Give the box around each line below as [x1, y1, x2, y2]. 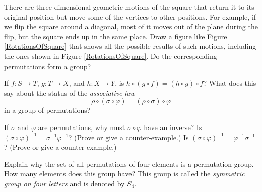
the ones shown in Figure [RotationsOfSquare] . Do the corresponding [4, 50, 217, 61]
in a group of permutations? [4, 105, 91, 115]
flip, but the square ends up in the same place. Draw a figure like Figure [4, 31, 227, 41]
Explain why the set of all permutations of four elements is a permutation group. [4, 158, 254, 169]
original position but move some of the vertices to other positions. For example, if [4, 11, 256, 22]
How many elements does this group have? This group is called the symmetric [4, 168, 245, 179]
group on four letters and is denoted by [4, 178, 125, 188]
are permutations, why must [38, 121, 125, 132]
